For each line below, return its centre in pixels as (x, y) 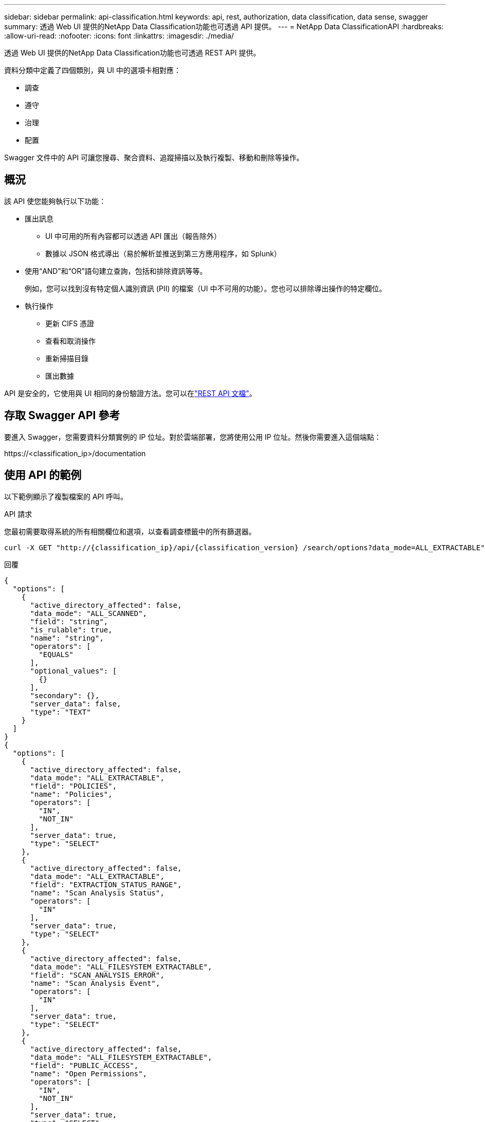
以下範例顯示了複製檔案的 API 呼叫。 (66, 496)
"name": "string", (67, 638)
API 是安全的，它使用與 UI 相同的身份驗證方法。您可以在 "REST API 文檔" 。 (130, 393)
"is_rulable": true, (71, 630)
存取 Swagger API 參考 (62, 416)
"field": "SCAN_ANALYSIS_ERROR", (97, 975)
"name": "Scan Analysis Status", (97, 893)
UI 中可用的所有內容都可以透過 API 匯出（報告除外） (133, 236)
